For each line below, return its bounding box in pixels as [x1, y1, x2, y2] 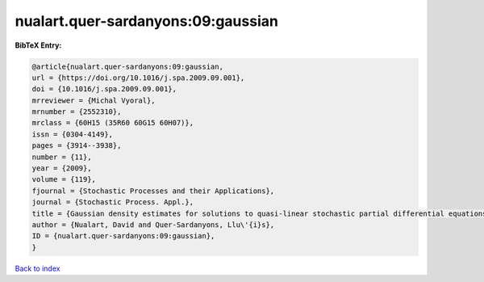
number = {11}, [31, 152, 92, 162]
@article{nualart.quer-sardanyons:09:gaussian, [31, 61, 223, 71]
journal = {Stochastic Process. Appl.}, [31, 198, 194, 207]
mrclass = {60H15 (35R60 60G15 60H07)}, [31, 118, 194, 128]
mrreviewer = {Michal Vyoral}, [31, 95, 156, 105]
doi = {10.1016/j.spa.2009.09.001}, [31, 85, 177, 94]
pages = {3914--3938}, [31, 141, 122, 150]
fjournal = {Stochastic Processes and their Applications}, [31, 186, 275, 196]
